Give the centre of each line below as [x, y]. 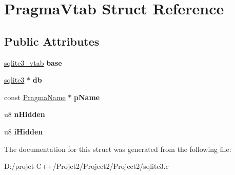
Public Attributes [52, 41]
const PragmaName [35, 97]
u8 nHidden [25, 114]
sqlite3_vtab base [33, 62]
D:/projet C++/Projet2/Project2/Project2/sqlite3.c [86, 166]
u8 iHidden [24, 131]
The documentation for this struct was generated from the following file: [118, 149]
